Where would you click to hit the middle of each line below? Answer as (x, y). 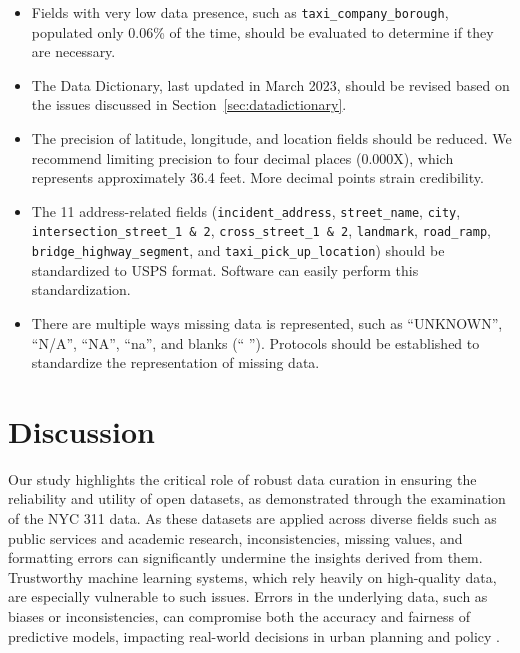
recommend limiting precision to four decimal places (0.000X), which (242, 157)
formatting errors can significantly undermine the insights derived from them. (245, 557)
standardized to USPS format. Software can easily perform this (225, 269)
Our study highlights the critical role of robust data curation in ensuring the (242, 478)
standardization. (81, 289)
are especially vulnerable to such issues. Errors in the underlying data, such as (248, 596)
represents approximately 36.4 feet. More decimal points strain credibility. (257, 177)
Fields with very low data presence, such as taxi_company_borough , (240, 12)
